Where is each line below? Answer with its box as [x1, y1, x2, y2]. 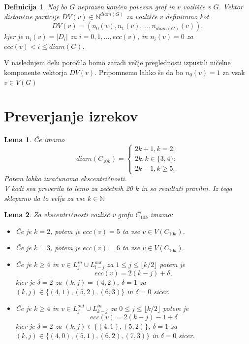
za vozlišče [126, 11, 157, 21]
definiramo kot [165, 11, 209, 21]
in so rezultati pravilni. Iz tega [141, 183, 232, 193]
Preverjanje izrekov [4, 106, 138, 126]
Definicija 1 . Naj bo [4, 1, 67, 11]
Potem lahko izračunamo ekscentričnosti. [4, 173, 127, 184]
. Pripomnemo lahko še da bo [94, 67, 184, 77]
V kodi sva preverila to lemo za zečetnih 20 [4, 183, 133, 193]
